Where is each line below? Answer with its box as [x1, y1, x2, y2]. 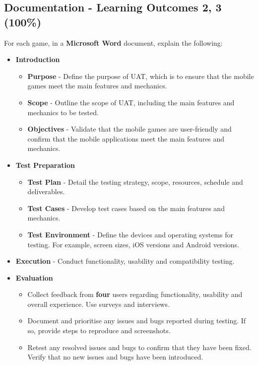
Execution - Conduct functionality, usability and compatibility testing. [15, 256, 235, 266]
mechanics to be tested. [27, 107, 99, 117]
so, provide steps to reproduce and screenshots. [27, 325, 171, 336]
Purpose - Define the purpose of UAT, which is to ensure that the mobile [27, 71, 254, 81]
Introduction [15, 54, 60, 65]
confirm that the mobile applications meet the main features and [27, 133, 225, 144]
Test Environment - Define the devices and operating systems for [27, 229, 233, 239]
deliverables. [27, 186, 65, 197]
